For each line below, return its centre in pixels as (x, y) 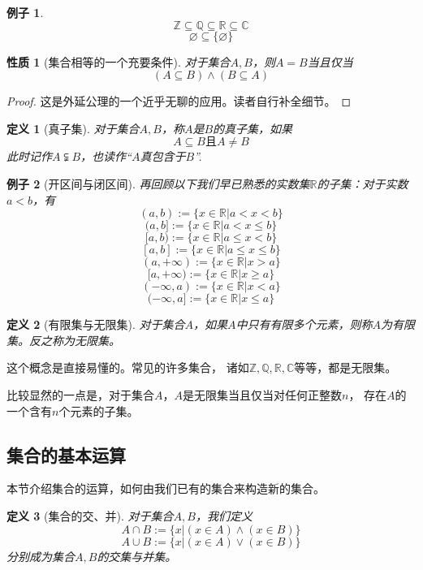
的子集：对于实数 (363, 183)
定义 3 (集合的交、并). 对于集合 (90, 515)
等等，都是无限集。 (345, 367)
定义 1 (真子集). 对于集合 (73, 128)
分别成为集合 (41, 556)
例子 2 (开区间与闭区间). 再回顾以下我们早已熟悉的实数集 (158, 183)
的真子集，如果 (253, 128)
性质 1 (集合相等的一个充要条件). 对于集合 (119, 61)
